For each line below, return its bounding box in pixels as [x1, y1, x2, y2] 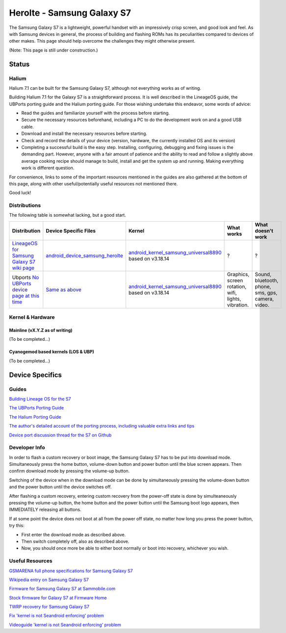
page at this [12, 292, 40, 299]
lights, [227, 295, 241, 302]
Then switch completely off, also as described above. [21, 538, 130, 544]
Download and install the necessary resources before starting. [21, 130, 147, 137]
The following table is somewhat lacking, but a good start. [9, 212, 126, 218]
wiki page [12, 264, 34, 271]
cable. [21, 124, 34, 129]
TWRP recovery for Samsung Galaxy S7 [9, 604, 89, 610]
